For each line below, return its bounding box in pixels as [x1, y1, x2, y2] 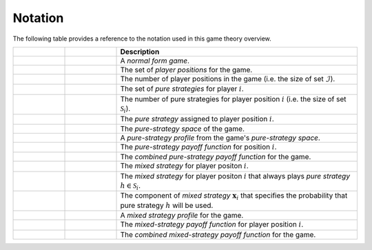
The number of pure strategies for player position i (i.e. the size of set [120, 94, 347, 103]
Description [120, 47, 160, 56]
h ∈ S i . [120, 181, 141, 192]
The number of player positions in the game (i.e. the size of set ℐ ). [120, 74, 335, 83]
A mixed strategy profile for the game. [120, 211, 244, 220]
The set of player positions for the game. [120, 65, 253, 74]
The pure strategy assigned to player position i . [120, 114, 275, 123]
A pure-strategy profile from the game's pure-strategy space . [120, 133, 320, 143]
